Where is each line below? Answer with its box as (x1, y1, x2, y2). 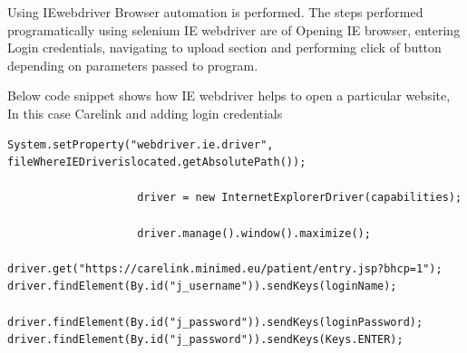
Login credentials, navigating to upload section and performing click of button (7, 38, 442, 57)
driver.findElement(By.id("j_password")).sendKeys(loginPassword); (7, 315, 423, 329)
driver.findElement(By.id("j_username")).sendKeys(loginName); (7, 280, 397, 293)
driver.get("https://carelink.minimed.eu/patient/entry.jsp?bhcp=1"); (7, 262, 443, 275)
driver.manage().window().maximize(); (137, 226, 371, 240)
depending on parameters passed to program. (7, 55, 258, 74)
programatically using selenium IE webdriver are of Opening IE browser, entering (7, 20, 461, 39)
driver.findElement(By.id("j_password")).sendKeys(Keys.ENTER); (7, 333, 404, 347)
